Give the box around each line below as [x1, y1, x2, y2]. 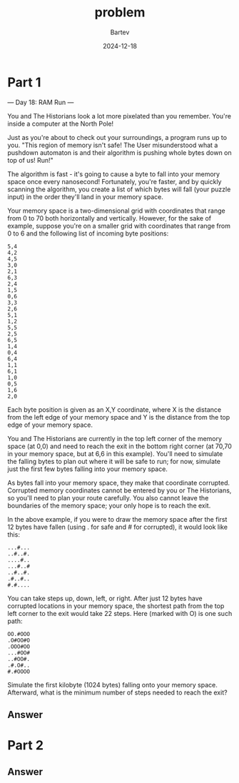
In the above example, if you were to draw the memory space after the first [7, 515, 228, 523]
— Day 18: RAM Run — [7, 98, 74, 106]
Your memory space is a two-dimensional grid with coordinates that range [7, 206, 226, 215]
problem [94, 4, 146, 21]
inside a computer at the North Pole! [7, 119, 114, 128]
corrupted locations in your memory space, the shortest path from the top [7, 601, 225, 610]
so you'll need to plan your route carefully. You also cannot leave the [7, 493, 209, 502]
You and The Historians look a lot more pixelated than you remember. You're [7, 111, 232, 120]
